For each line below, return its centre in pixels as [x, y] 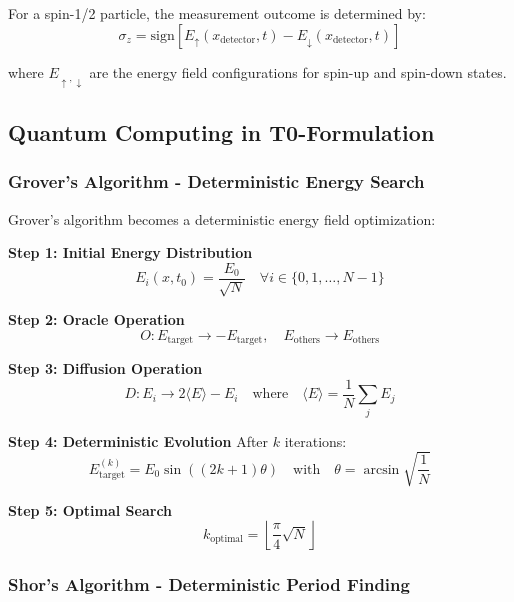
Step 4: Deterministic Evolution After [138, 440]
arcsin [381, 469]
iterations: [315, 440]
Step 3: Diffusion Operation [105, 368]
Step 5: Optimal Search [90, 509]
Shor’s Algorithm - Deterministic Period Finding [209, 584]
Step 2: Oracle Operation [96, 319]
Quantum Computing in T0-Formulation [221, 132]
